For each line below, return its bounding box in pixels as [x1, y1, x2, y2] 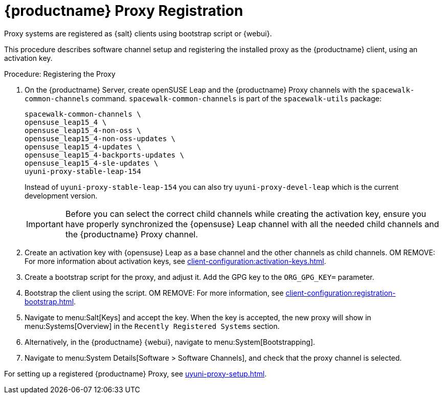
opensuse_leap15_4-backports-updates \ [25, 150, 184, 159]
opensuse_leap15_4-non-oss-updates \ [25, 134, 176, 143]
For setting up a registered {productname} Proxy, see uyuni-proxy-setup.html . [4, 369, 267, 378]
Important [26, 218, 63, 229]
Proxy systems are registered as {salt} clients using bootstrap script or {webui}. [4, 29, 272, 38]
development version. [25, 191, 98, 200]
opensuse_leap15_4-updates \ [25, 142, 141, 151]
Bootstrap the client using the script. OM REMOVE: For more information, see [25, 288, 284, 297]
